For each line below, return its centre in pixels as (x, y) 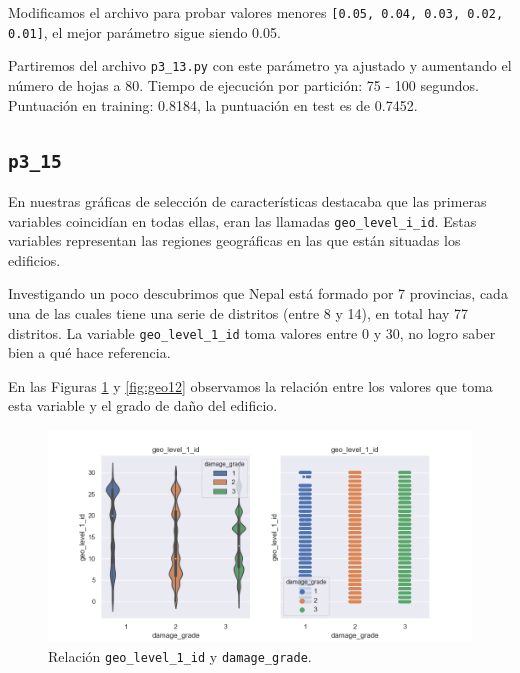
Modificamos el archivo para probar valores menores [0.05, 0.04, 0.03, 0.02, (256, 12)
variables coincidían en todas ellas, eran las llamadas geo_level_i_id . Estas (242, 220)
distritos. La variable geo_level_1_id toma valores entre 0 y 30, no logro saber (252, 332)
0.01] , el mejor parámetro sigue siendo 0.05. (144, 31)
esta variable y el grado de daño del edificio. (143, 405)
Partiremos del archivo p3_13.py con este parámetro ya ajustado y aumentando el (260, 65)
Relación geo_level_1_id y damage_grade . (180, 655)
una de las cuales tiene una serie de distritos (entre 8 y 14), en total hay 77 (238, 312)
